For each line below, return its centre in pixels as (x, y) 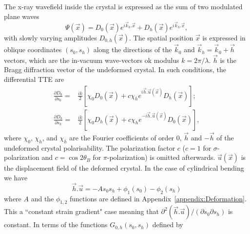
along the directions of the (133, 49)
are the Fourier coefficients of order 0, (125, 137)
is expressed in (224, 37)
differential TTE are (34, 79)
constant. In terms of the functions (56, 224)
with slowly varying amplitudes (50, 37)
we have (16, 177)
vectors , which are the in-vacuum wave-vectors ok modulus (92, 60)
